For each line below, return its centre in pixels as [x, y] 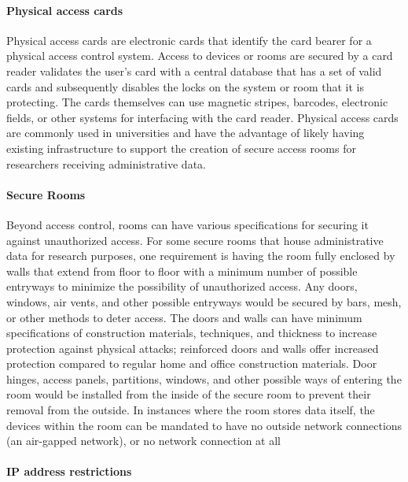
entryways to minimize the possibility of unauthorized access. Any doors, [182, 286]
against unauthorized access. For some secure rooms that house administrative [195, 240]
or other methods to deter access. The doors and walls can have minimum [184, 317]
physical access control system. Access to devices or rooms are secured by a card [200, 56]
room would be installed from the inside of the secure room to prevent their [189, 394]
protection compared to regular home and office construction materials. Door [192, 363]
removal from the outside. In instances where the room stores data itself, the [191, 410]
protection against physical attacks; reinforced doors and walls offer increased [193, 348]
